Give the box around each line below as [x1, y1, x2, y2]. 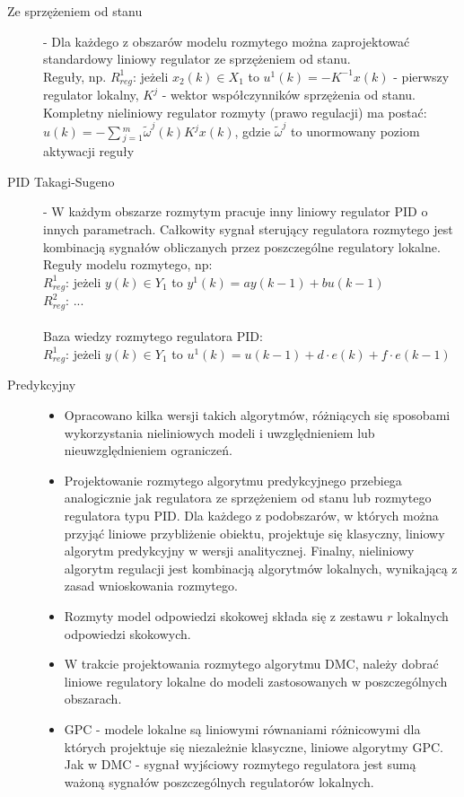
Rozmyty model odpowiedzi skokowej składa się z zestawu [64, 606, 383, 625]
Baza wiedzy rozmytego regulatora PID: [43, 327, 263, 346]
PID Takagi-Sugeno [7, 171, 115, 190]
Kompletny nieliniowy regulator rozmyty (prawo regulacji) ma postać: [43, 102, 427, 121]
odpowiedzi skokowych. [64, 624, 191, 643]
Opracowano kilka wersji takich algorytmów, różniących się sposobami [64, 406, 451, 424]
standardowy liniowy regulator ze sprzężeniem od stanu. [43, 49, 351, 68]
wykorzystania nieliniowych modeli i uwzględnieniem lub [64, 423, 375, 442]
